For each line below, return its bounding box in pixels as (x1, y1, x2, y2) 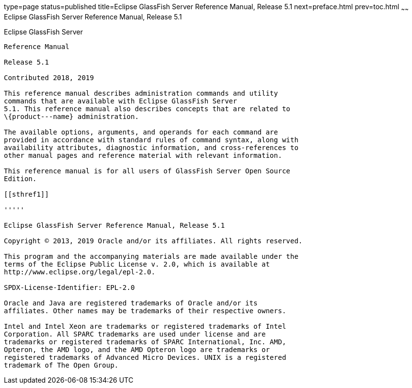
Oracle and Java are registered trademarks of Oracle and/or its (4, 299, 258, 307)
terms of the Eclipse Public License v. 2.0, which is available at (4, 260, 270, 268)
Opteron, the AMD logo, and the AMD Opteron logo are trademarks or (4, 345, 270, 354)
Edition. (4, 174, 37, 183)
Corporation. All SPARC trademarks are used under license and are (4, 330, 266, 338)
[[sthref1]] (4, 190, 49, 198)
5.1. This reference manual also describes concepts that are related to (4, 104, 291, 113)
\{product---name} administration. (4, 112, 139, 120)
